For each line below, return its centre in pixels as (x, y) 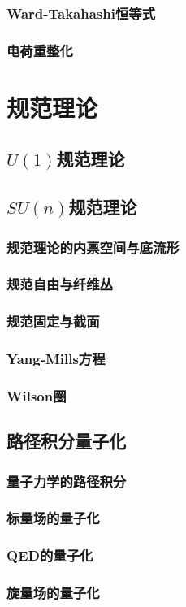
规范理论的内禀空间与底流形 (93, 247)
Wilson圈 (37, 395)
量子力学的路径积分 (67, 481)
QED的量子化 (50, 555)
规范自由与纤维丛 (60, 284)
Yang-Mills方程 (56, 359)
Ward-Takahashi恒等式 (81, 13)
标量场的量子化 (53, 518)
